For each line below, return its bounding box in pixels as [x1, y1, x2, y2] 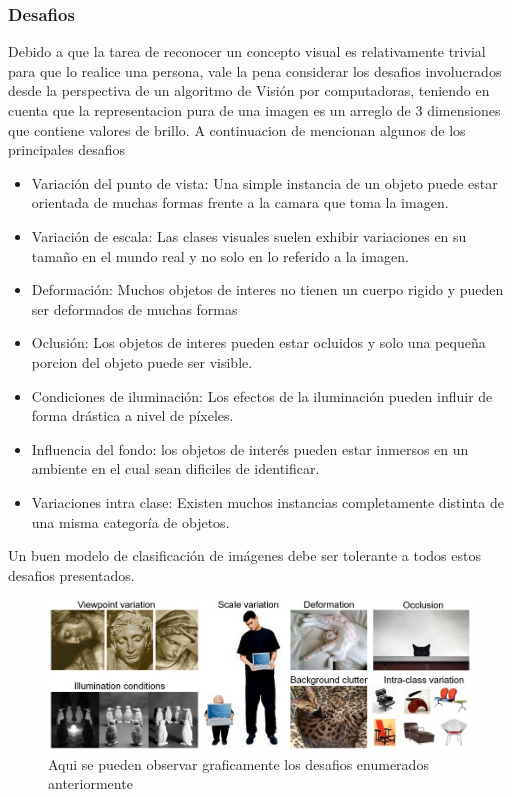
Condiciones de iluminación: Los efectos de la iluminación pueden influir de [31, 385, 493, 406]
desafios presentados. [8, 564, 135, 585]
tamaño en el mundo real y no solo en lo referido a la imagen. [31, 245, 409, 266]
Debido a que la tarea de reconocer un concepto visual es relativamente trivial [8, 41, 486, 62]
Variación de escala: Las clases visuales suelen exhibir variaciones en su [31, 225, 467, 246]
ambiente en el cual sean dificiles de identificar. [31, 458, 320, 479]
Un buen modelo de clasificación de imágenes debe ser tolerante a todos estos [8, 545, 481, 566]
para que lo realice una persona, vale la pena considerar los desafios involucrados [8, 60, 502, 81]
